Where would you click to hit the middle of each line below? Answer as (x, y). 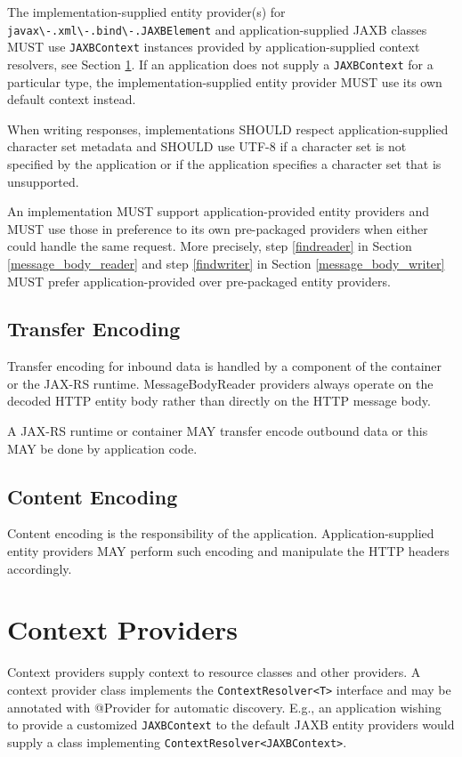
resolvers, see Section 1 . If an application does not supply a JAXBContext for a (220, 64)
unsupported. (43, 181)
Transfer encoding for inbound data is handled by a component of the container (225, 366)
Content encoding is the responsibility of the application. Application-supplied (221, 533)
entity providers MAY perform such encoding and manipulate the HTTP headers (228, 551)
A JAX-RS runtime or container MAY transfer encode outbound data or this (218, 431)
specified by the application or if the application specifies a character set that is (224, 163)
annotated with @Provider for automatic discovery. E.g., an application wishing (224, 707)
